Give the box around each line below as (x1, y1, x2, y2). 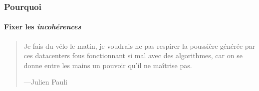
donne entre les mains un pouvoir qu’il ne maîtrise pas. (23, 60, 192, 70)
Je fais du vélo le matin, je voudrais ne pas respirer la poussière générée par (23, 40, 256, 51)
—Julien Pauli (23, 77, 67, 87)
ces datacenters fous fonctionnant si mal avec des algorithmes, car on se (23, 50, 243, 61)
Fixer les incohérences (4, 21, 81, 32)
